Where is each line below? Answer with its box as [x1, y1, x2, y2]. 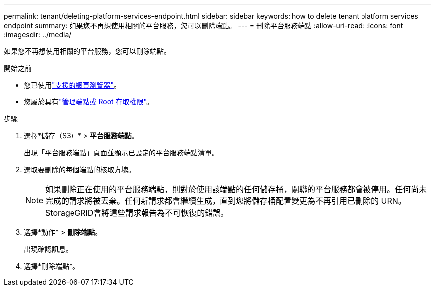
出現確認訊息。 [24, 245, 72, 253]
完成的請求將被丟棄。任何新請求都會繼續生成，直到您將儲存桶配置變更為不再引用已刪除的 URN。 [45, 196, 406, 206]
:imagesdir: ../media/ [4, 30, 72, 39]
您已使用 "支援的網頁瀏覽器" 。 [24, 81, 121, 89]
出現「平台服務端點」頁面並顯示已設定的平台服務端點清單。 [24, 148, 218, 157]
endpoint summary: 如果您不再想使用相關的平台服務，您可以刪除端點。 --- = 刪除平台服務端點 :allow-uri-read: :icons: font [4, 21, 403, 30]
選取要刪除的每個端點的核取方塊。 [24, 165, 135, 174]
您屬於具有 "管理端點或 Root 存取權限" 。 [24, 97, 154, 106]
